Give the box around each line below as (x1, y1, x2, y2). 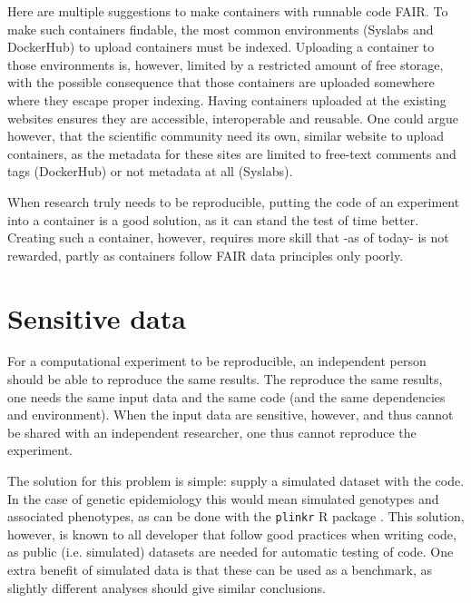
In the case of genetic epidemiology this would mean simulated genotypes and (7, 489, 439, 508)
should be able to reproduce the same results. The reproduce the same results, (7, 370, 443, 389)
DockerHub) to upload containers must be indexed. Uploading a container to (7, 37, 435, 56)
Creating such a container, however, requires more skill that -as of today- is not (7, 228, 449, 247)
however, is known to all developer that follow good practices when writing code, (7, 524, 456, 543)
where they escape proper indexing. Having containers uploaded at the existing (7, 90, 446, 109)
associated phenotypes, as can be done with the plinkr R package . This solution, (7, 507, 465, 526)
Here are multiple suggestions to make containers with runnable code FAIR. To (7, 2, 448, 20)
